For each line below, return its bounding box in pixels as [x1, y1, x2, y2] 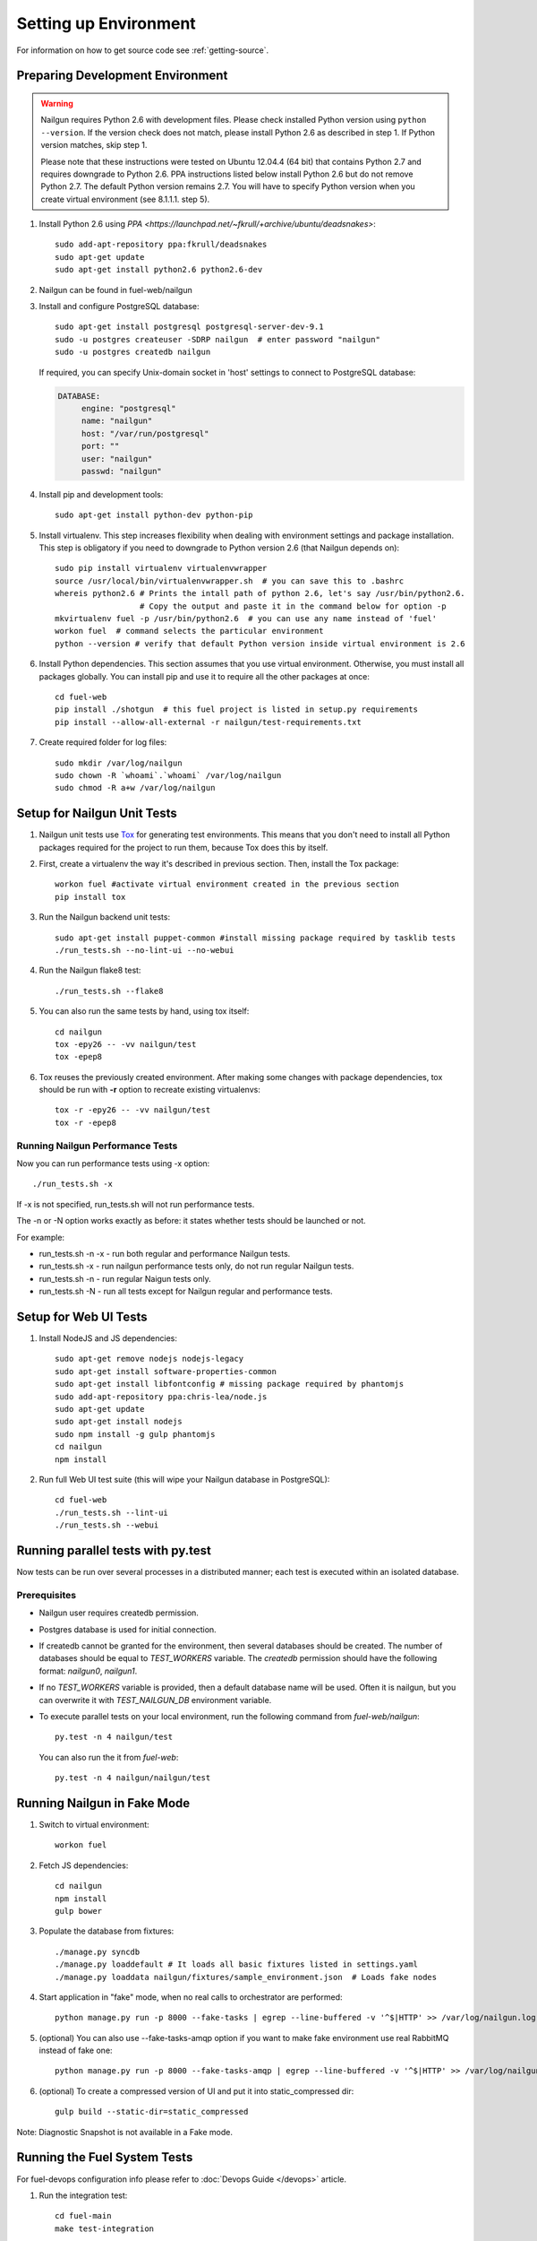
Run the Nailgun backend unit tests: [38, 912, 170, 922]
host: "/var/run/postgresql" [81, 428, 209, 438]
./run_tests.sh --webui [55, 1520, 159, 1530]
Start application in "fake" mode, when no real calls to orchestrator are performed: [38, 1991, 343, 2003]
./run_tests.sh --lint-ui [55, 1507, 169, 1518]
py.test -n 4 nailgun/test [55, 1732, 174, 1743]
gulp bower [55, 1906, 103, 1916]
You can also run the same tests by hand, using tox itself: [38, 1006, 250, 1017]
